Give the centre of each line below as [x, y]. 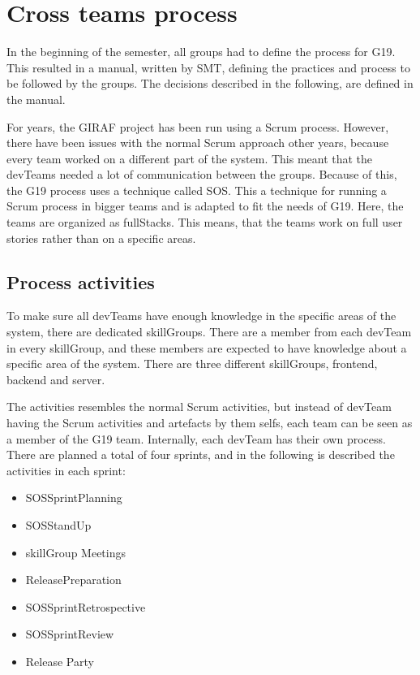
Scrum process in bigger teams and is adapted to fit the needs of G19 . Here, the [205, 206]
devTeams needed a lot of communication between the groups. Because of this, [202, 174]
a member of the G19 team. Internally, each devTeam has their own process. [196, 438]
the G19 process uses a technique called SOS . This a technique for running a [197, 190]
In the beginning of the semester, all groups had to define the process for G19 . [201, 52]
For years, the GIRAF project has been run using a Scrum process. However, [198, 126]
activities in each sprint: [66, 470]
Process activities [81, 281]
